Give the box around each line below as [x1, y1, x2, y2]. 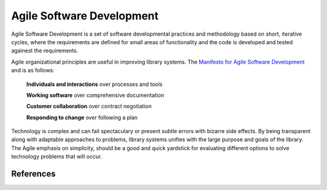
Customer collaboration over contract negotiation [26, 103, 152, 110]
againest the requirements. [11, 47, 79, 54]
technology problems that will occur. [11, 153, 102, 160]
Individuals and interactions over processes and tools [26, 80, 163, 88]
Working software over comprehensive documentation [26, 91, 165, 99]
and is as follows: [11, 67, 54, 74]
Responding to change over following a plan [26, 114, 138, 121]
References [11, 169, 56, 179]
